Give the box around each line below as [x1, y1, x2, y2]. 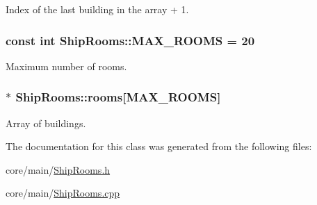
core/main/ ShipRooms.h [6, 162, 111, 177]
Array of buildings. [6, 115, 86, 130]
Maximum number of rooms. [6, 58, 127, 73]
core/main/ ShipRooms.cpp [6, 186, 120, 200]
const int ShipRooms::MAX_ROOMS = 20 [6, 31, 255, 49]
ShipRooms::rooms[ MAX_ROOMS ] [15, 88, 221, 106]
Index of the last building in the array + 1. [6, 2, 189, 16]
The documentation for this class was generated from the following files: [6, 139, 312, 154]
